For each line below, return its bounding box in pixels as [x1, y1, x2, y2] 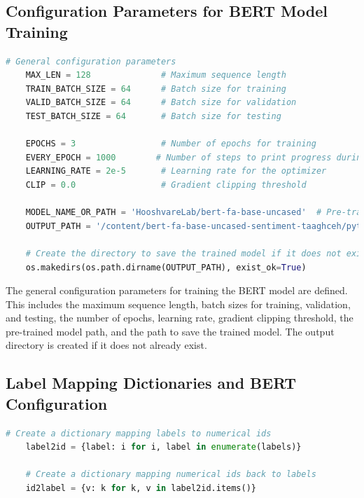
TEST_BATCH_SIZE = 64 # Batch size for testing [25, 111, 281, 121]
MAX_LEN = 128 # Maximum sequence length [25, 70, 286, 81]
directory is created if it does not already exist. [6, 338, 207, 352]
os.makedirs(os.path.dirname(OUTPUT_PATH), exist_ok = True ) [25, 262, 307, 272]
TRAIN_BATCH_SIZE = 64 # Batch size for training [25, 83, 286, 94]
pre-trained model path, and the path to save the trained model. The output [6, 324, 335, 338]
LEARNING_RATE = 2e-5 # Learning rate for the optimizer [25, 166, 327, 177]
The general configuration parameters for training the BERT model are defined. [6, 283, 348, 298]
